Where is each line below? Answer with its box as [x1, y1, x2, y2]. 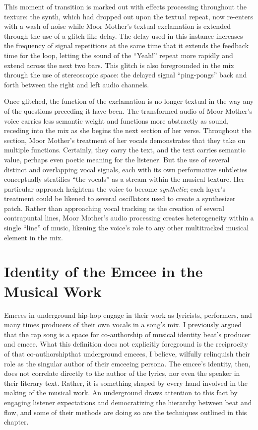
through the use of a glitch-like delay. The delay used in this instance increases [4, 30, 243, 41]
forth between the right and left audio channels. [4, 79, 149, 89]
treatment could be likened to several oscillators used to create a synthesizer [4, 193, 236, 204]
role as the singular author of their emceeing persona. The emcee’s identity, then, [4, 358, 251, 368]
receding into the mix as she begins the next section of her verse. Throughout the [4, 125, 252, 136]
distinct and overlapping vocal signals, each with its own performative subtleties [4, 164, 248, 174]
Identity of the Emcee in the [4, 261, 203, 282]
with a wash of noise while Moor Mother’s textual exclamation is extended [4, 21, 231, 31]
